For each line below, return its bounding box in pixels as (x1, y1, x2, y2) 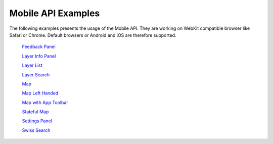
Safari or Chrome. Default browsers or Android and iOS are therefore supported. (9, 32, 176, 38)
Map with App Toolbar (22, 99, 68, 106)
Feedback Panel (22, 43, 56, 50)
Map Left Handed (22, 90, 59, 96)
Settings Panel (22, 118, 53, 124)
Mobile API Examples (9, 8, 100, 19)
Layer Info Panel (22, 53, 56, 59)
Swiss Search (22, 127, 51, 133)
